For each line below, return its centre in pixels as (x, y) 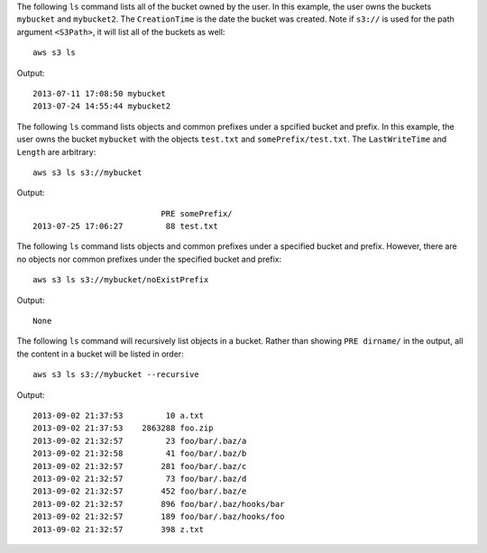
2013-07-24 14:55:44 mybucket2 (102, 106)
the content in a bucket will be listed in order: (100, 354)
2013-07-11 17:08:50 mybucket (100, 93)
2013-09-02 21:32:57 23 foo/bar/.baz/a (140, 441)
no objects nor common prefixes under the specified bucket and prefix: (149, 259)
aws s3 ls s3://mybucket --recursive (116, 375)
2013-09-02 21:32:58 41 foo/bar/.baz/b (140, 454)
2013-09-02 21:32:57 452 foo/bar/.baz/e (140, 491)
